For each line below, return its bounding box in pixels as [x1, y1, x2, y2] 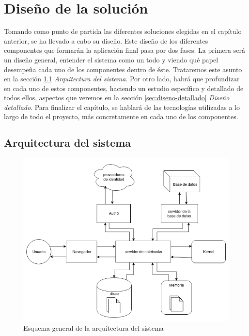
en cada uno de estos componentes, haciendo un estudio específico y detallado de [4, 83, 244, 93]
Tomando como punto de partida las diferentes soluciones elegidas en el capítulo [4, 26, 242, 36]
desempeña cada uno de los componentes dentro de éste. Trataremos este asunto [4, 64, 242, 74]
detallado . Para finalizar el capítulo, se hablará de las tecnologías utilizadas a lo [4, 102, 240, 112]
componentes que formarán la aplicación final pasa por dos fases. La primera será [4, 45, 245, 55]
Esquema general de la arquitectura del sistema [23, 323, 164, 333]
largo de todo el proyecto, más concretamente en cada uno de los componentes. [4, 111, 238, 122]
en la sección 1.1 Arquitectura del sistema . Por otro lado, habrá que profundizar [4, 74, 240, 84]
